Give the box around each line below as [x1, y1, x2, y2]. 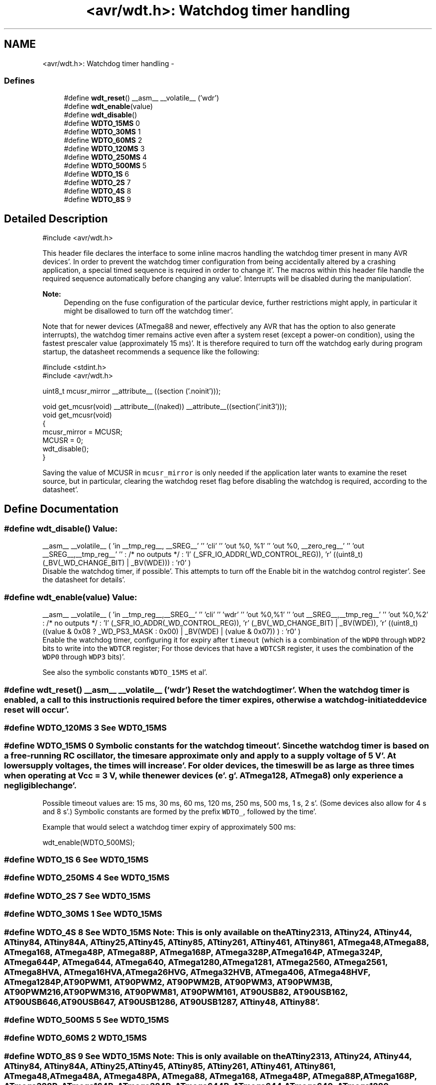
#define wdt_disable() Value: [4, 524, 118, 534]
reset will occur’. [4, 704, 69, 715]
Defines [4, 75, 35, 86]
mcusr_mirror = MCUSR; [42, 428, 122, 436]
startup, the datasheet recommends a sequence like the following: [42, 347, 259, 356]
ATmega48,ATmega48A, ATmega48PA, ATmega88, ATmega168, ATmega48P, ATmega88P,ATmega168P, [4, 1071, 417, 1081]
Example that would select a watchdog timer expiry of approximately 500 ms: [42, 822, 296, 831]
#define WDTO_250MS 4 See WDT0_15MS [4, 872, 170, 883]
